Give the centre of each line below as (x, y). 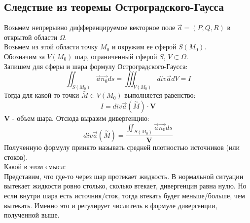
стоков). (16, 157)
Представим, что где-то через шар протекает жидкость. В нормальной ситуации (124, 176)
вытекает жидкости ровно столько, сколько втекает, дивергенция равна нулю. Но (125, 186)
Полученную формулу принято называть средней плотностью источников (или (122, 147)
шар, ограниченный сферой (116, 56)
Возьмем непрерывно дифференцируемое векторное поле (90, 27)
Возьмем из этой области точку (51, 47)
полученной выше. (32, 215)
